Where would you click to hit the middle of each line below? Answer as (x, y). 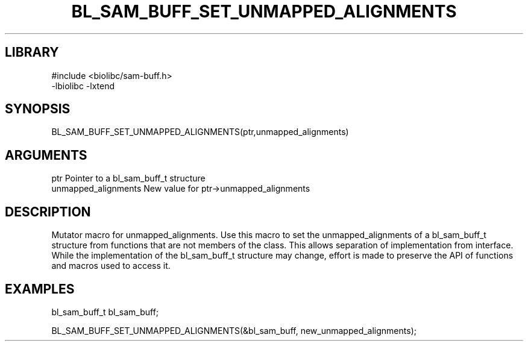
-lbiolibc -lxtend (83, 86)
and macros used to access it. (111, 266)
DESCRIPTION (48, 212)
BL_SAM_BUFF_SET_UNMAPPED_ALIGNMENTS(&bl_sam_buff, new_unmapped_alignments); (234, 330)
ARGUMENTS (46, 155)
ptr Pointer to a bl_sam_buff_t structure (128, 178)
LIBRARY (32, 52)
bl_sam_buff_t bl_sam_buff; (105, 312)
